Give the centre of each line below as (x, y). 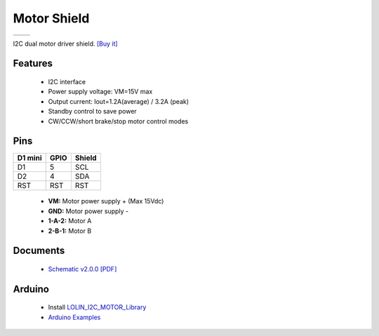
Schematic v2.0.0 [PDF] (82, 269)
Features (33, 63)
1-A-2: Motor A (70, 221)
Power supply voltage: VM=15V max (100, 92)
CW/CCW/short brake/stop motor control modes (118, 121)
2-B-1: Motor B (70, 231)
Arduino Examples (74, 317)
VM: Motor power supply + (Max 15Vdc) (106, 201)
